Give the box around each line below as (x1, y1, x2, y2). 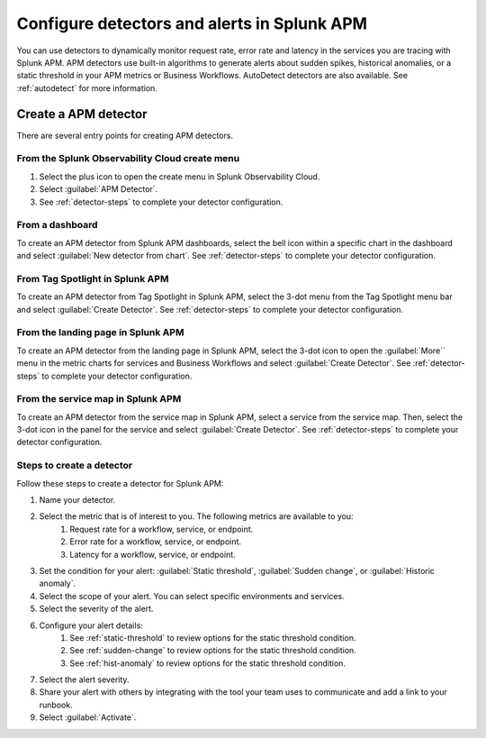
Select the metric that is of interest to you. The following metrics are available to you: (39, 511, 355, 522)
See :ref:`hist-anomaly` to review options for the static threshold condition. (69, 658, 346, 669)
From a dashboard (16, 219, 98, 232)
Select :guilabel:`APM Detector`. (39, 184, 158, 195)
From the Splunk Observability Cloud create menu (16, 152, 240, 165)
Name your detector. (39, 494, 116, 505)
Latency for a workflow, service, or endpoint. (69, 549, 236, 560)
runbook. (39, 699, 73, 710)
